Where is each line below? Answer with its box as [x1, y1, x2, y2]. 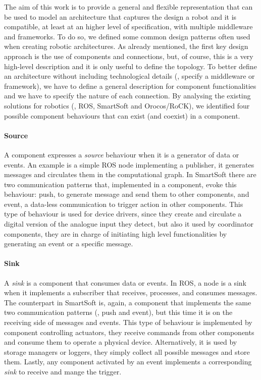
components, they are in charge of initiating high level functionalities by [4, 228, 227, 239]
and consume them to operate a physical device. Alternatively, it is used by [4, 337, 237, 347]
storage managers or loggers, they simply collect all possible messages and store [4, 346, 250, 357]
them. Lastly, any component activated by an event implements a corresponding [4, 356, 252, 367]
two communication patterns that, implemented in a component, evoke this [4, 179, 237, 189]
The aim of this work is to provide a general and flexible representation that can [4, 2, 253, 12]
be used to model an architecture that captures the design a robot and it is [4, 11, 237, 22]
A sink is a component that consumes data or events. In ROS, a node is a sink [4, 277, 246, 288]
